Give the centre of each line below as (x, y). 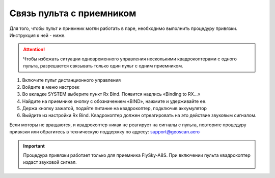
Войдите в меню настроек (51, 87)
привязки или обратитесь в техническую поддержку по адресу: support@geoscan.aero (105, 132)
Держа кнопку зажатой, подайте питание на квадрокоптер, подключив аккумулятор (115, 109)
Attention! (34, 49)
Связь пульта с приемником (73, 13)
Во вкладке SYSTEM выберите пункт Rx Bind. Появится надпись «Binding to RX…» (111, 94)
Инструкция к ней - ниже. (37, 35)
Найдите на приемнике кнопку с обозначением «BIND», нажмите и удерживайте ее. (114, 101)
